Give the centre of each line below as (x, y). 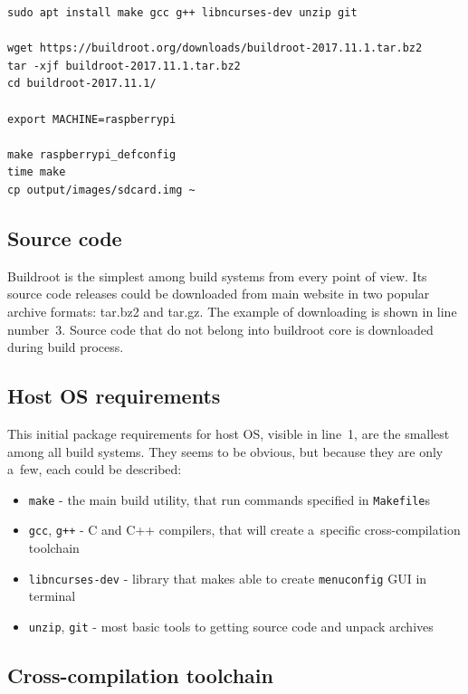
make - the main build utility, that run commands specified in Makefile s (229, 499)
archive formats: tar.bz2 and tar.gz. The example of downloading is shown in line (232, 311)
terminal (52, 596)
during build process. (66, 347)
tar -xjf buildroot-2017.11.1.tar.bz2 (124, 66)
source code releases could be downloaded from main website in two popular (219, 294)
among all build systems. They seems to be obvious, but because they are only (225, 451)
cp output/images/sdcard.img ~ (101, 190)
